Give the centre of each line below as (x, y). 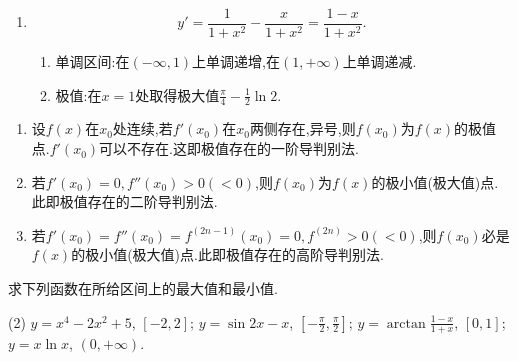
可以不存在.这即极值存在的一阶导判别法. (229, 148)
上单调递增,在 (236, 61)
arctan (406, 323)
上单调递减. (379, 61)
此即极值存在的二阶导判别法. (124, 201)
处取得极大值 (177, 94)
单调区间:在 (92, 61)
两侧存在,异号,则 (302, 128)
